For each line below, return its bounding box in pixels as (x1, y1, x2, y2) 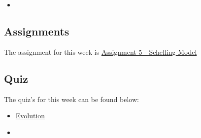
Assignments (4, 23, 69, 38)
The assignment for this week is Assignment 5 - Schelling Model (4, 46, 197, 57)
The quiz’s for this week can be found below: (4, 94, 139, 104)
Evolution (15, 110, 45, 121)
